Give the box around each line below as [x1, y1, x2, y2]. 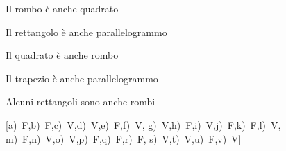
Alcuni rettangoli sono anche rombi [6, 94, 155, 109]
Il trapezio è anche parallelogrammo [6, 71, 158, 85]
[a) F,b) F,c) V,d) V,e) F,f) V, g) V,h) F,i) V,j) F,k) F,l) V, [6, 117, 281, 132]
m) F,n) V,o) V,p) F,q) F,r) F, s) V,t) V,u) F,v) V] [6, 131, 242, 145]
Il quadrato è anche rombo [6, 48, 119, 62]
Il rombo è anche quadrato [6, 1, 119, 15]
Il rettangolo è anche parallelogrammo [6, 24, 167, 39]
